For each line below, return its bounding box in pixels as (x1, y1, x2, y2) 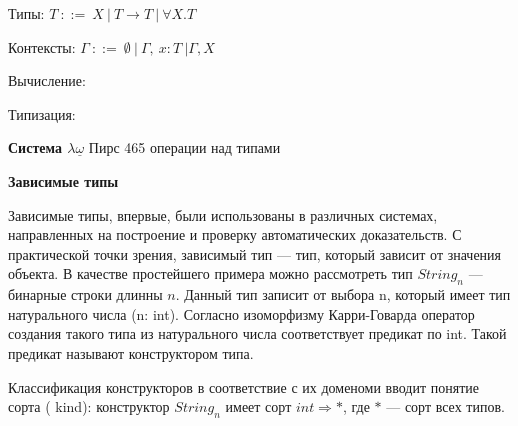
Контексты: (8, 36, 76, 57)
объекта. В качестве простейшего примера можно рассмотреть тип (8, 263, 413, 284)
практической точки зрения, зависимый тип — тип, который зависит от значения (8, 243, 502, 264)
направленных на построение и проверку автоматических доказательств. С (8, 224, 462, 245)
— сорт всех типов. (386, 396, 505, 417)
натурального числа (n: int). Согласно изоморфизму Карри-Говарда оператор (8, 303, 475, 324)
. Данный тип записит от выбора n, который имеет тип (175, 284, 511, 305)
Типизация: (8, 103, 76, 124)
